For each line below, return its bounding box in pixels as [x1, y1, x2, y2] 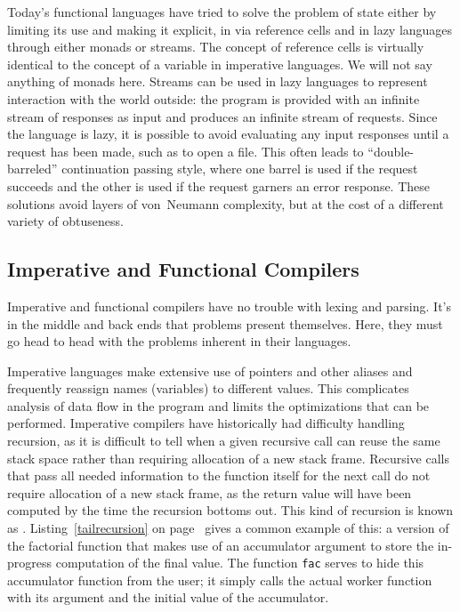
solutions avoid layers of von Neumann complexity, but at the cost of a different [7, 194, 444, 213]
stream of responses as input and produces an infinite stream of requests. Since [7, 107, 438, 125]
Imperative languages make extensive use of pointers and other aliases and [7, 361, 413, 380]
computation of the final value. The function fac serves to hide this [55, 553, 424, 572]
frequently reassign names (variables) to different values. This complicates [7, 379, 409, 398]
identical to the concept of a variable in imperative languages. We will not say [7, 54, 432, 73]
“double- [367, 141, 415, 160]
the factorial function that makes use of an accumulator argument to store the [7, 535, 434, 554]
